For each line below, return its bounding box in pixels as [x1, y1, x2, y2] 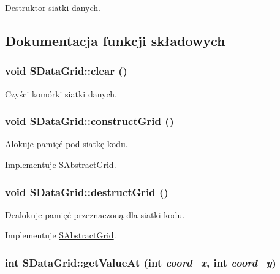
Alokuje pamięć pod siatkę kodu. [5, 137, 128, 150]
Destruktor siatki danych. [5, 1, 101, 13]
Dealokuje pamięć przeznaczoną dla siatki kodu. [5, 208, 185, 221]
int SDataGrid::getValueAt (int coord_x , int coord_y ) [5, 254, 276, 270]
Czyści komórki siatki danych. [5, 87, 117, 100]
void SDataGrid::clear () [5, 63, 127, 78]
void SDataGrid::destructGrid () [5, 184, 168, 199]
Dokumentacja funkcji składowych [5, 31, 225, 50]
